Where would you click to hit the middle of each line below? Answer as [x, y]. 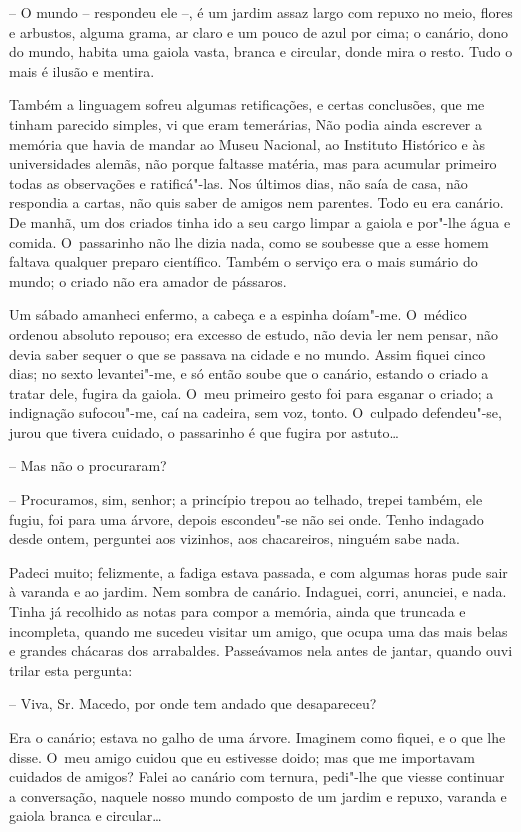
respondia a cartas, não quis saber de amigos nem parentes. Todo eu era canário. [256, 202]
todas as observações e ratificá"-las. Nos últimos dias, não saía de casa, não [238, 182]
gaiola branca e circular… [85, 815]
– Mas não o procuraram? [88, 465]
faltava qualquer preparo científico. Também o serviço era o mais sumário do [243, 261]
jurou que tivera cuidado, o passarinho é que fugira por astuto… [204, 431]
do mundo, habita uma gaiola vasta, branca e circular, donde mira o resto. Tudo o [261, 51]
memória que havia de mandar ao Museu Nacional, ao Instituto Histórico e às [247, 143]
